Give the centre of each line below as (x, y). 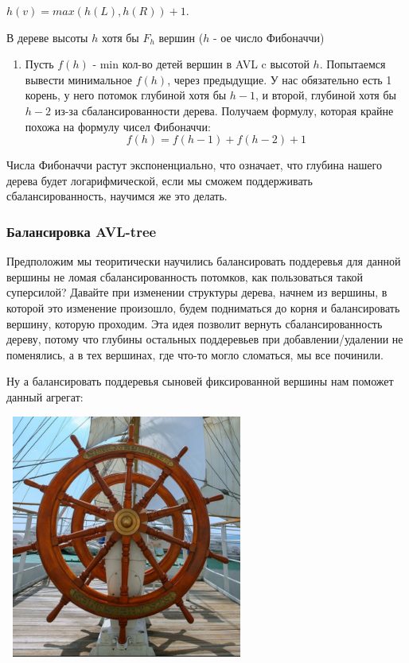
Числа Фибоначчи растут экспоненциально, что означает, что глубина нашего (194, 165)
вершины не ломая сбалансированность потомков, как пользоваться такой (185, 276)
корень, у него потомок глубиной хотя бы (126, 95)
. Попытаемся (353, 64)
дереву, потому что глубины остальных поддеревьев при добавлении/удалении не (205, 339)
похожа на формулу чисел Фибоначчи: (118, 126)
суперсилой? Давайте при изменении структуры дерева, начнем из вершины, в (197, 292)
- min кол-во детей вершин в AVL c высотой (201, 64)
